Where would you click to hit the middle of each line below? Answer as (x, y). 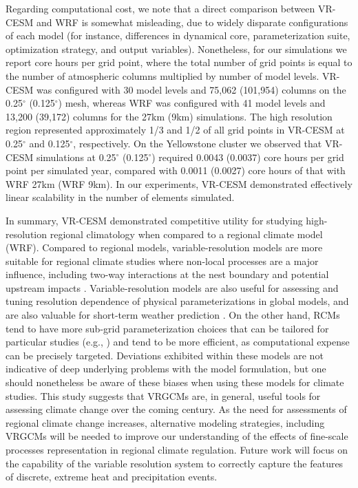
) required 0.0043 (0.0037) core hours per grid (248, 157)
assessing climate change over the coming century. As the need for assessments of (176, 409)
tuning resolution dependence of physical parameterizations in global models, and (177, 301)
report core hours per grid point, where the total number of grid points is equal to (179, 62)
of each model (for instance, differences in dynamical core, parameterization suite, (178, 35)
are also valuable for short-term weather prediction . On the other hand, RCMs (173, 315)
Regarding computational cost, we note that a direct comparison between (160, 8)
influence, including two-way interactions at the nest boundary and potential (167, 274)
